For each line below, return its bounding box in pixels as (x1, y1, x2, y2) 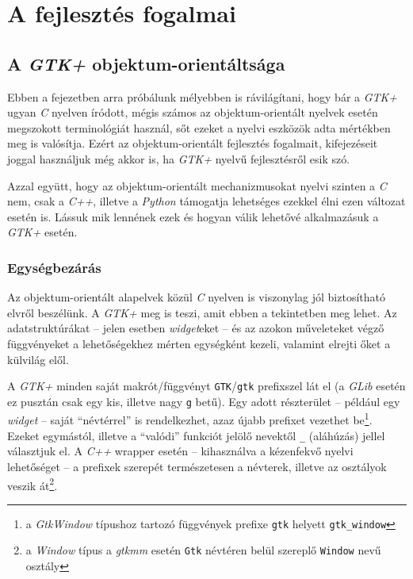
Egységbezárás (7, 257, 101, 277)
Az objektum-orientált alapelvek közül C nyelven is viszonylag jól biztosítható (7, 289, 385, 305)
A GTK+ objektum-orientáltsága (7, 51, 285, 75)
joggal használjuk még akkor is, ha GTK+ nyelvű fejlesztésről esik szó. (7, 150, 350, 167)
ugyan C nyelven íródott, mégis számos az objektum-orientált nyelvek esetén (7, 104, 378, 121)
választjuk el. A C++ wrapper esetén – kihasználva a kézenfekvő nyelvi (7, 443, 354, 459)
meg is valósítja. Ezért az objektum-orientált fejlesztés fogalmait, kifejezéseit (7, 135, 378, 151)
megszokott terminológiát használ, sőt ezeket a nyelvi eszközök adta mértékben (7, 119, 391, 136)
